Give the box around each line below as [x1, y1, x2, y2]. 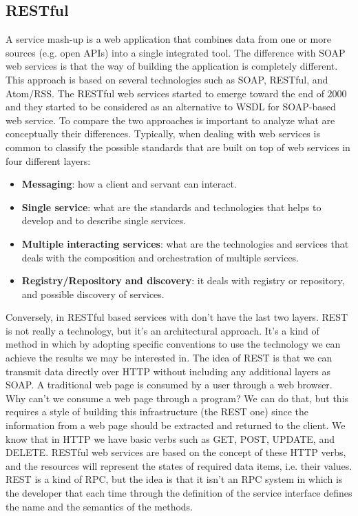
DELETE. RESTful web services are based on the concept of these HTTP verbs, [6, 445, 346, 459]
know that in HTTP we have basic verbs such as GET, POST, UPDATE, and [6, 431, 335, 446]
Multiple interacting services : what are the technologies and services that [21, 236, 349, 250]
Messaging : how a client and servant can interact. [21, 177, 237, 191]
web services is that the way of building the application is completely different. [6, 59, 338, 73]
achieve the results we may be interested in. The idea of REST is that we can [6, 350, 333, 365]
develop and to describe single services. [21, 213, 187, 228]
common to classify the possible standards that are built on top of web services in [6, 139, 350, 154]
